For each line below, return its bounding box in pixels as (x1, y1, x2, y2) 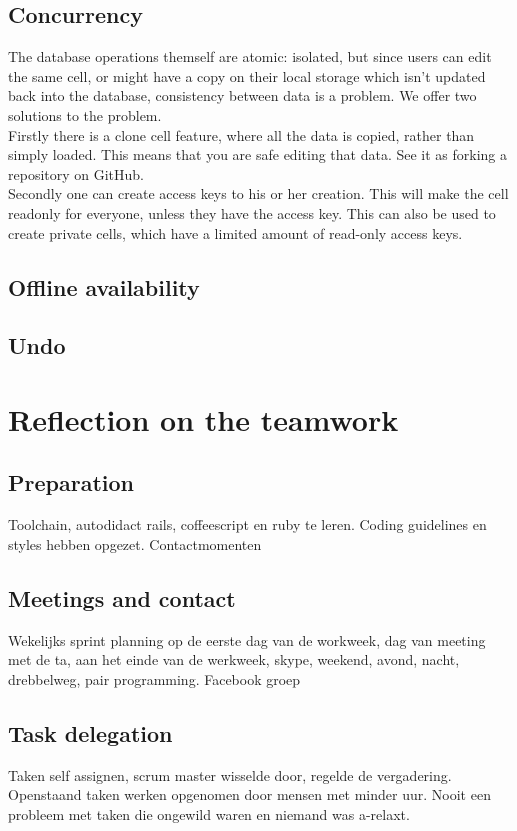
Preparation (8, 467, 134, 498)
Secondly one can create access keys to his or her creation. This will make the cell (8, 183, 509, 204)
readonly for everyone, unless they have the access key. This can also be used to (8, 202, 496, 223)
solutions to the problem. (8, 104, 162, 125)
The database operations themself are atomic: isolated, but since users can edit (8, 46, 492, 67)
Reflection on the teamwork (8, 398, 399, 439)
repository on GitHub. (8, 163, 145, 184)
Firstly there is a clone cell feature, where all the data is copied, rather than (8, 124, 475, 145)
